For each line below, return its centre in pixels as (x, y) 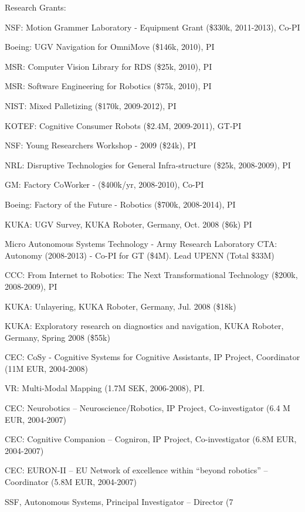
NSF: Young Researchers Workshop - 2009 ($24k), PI (101, 145)
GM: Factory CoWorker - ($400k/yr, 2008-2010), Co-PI (104, 184)
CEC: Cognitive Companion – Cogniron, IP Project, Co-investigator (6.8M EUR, (151, 439)
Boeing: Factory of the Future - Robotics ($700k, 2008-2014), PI (120, 204)
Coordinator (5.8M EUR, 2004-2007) (71, 482)
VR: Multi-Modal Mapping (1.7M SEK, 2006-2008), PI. (105, 388)
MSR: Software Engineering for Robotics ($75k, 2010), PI (108, 86)
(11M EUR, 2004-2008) (46, 368)
